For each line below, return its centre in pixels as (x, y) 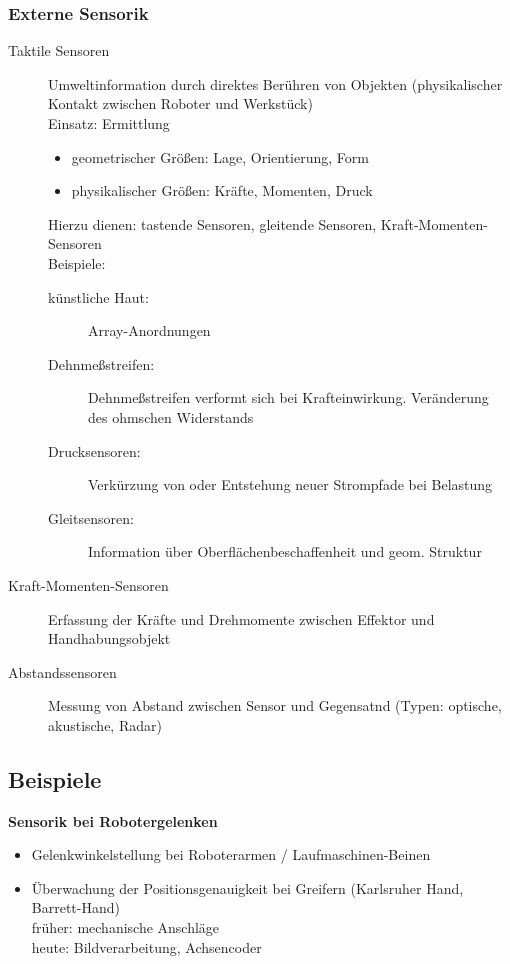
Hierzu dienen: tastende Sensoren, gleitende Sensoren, (212, 223)
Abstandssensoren (62, 671)
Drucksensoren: (94, 450)
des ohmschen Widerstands (171, 416)
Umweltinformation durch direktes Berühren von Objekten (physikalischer (275, 83)
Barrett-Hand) (75, 907)
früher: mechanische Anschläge (125, 927)
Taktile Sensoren (59, 50)
